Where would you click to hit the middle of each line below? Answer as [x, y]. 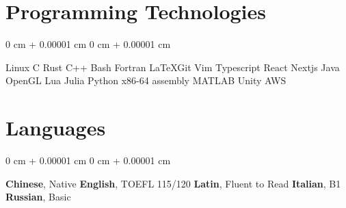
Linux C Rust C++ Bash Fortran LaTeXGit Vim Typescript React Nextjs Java [173, 67]
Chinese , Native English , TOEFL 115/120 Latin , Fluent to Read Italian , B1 [173, 183]
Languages [56, 128]
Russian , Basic [38, 197]
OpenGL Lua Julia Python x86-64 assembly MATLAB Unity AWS [146, 80]
